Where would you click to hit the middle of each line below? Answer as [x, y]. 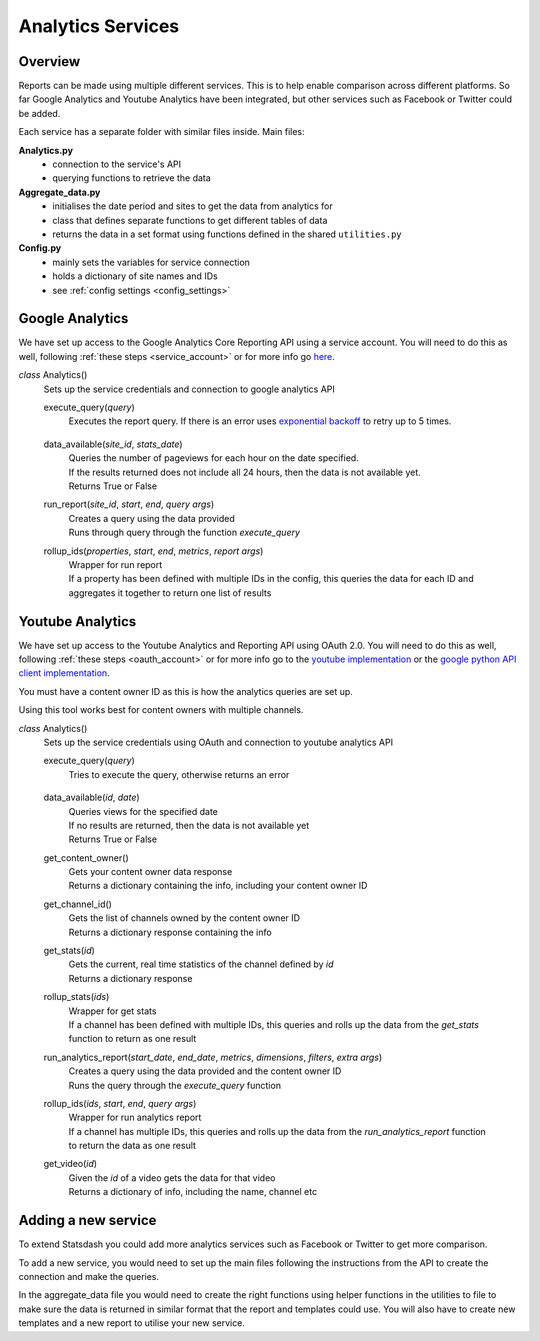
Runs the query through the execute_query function [175, 1085]
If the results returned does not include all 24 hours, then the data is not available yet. [245, 472]
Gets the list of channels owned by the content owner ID [184, 918]
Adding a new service [87, 1220]
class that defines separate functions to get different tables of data [190, 220]
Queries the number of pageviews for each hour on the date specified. [213, 458]
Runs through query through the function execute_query [184, 532]
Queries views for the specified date [143, 811]
